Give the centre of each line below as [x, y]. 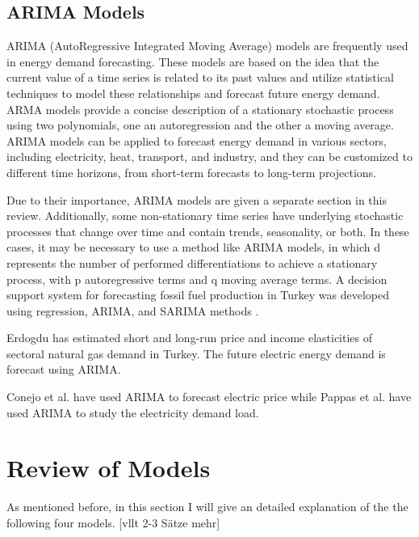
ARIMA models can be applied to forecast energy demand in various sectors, [197, 140]
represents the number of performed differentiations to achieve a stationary [192, 262]
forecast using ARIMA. [64, 369]
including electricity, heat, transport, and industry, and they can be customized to [209, 156]
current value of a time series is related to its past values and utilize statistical [200, 77]
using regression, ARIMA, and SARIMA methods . [133, 310]
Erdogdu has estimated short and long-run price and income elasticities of [190, 338]
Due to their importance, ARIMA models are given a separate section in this [197, 199]
